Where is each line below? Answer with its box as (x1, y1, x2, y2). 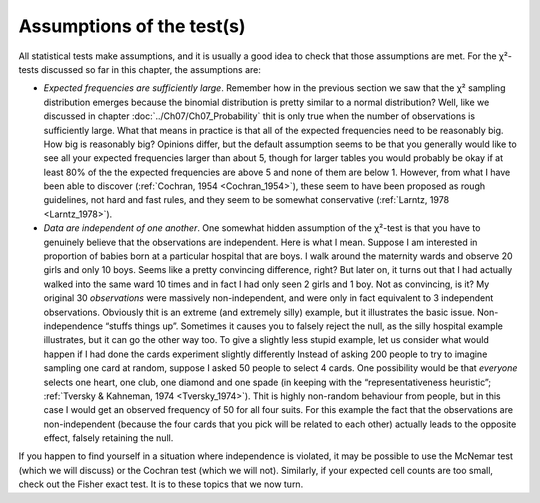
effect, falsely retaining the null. (43, 432, 174, 444)
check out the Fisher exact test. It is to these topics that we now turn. (18, 478, 304, 490)
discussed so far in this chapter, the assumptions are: (40, 63, 262, 75)
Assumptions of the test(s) (18, 15, 246, 37)
